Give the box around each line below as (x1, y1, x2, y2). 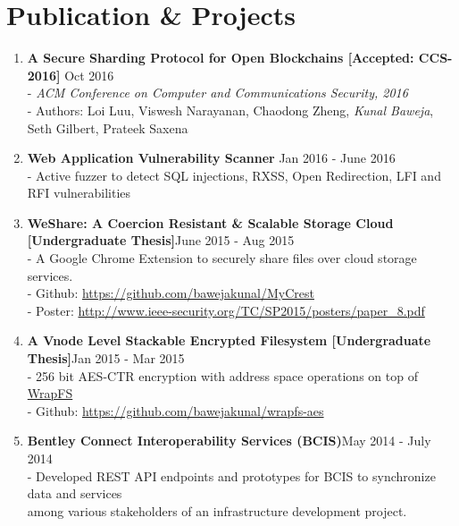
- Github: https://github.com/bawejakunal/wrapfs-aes (27, 401, 324, 420)
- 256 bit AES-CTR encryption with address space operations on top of (27, 366, 418, 385)
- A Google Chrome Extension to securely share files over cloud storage (27, 249, 417, 267)
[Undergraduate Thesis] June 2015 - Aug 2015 (27, 231, 295, 250)
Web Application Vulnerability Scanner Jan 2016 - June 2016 (27, 148, 396, 167)
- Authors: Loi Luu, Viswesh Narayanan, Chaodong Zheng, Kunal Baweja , (27, 100, 434, 119)
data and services (27, 484, 122, 503)
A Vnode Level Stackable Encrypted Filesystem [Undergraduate (27, 331, 431, 350)
